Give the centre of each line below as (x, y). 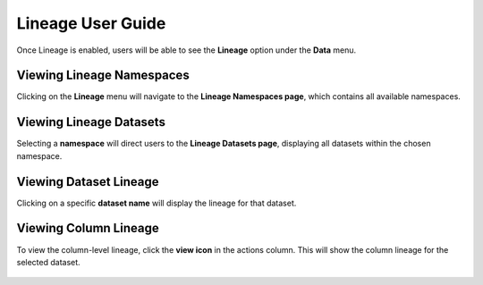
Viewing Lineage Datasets (91, 122)
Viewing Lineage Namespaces (103, 75)
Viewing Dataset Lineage (88, 182)
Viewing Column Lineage (88, 228)
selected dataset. (48, 262)
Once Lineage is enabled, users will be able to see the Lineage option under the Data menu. (186, 50)
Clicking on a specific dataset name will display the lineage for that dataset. (157, 203)
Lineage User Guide (91, 23)
